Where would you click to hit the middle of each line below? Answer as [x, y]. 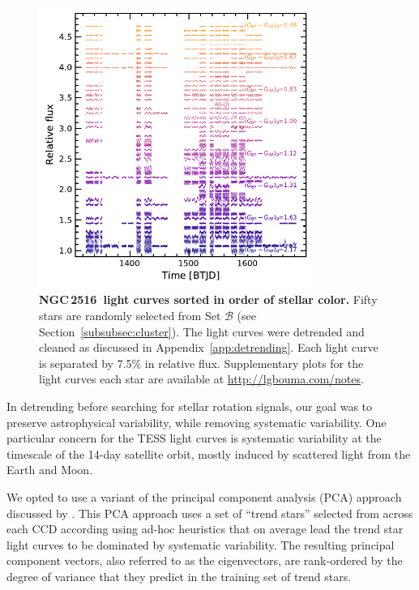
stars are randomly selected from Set [130, 316]
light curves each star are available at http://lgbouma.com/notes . [201, 379]
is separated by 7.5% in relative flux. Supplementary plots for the [201, 363]
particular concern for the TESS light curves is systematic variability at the [194, 438]
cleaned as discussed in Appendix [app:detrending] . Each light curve [209, 347]
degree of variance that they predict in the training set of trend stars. [179, 576]
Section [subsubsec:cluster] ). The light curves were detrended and [202, 331]
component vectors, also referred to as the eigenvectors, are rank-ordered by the [205, 560]
